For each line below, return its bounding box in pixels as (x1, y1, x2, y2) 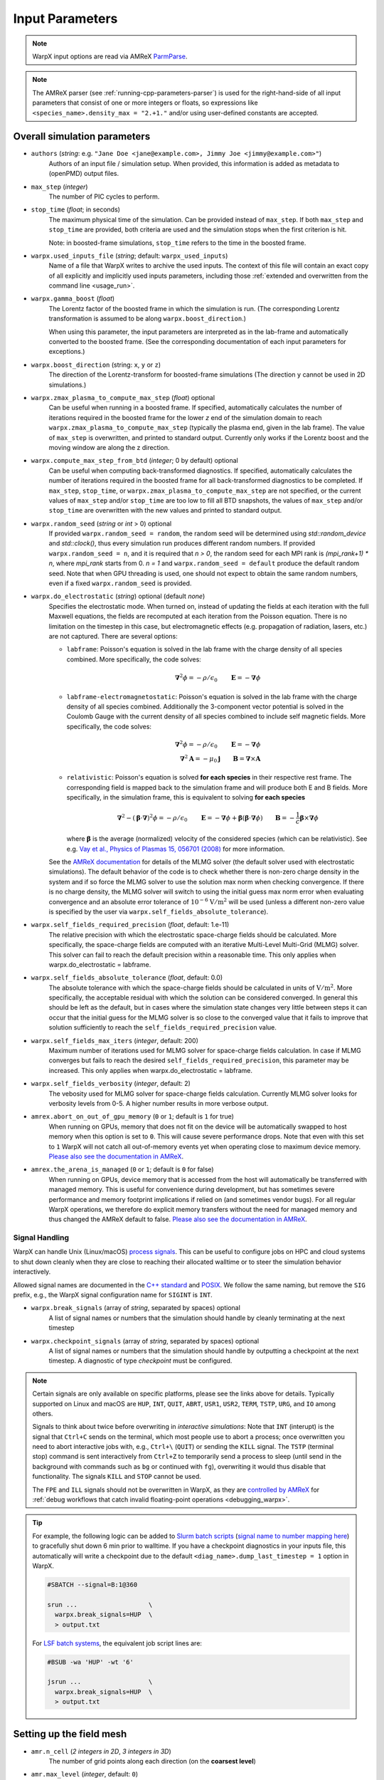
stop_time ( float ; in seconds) (31, 205, 121, 214)
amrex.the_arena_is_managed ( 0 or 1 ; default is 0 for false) (31, 1165, 214, 1174)
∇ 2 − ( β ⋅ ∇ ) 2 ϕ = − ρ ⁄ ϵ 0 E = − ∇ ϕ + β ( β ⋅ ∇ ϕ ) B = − (117, 812, 295, 824)
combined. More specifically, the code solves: (66, 655, 202, 664)
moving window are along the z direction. (48, 443, 170, 451)
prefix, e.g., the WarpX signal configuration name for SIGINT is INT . (13, 1291, 213, 1299)
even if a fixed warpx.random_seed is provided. (48, 579, 192, 587)
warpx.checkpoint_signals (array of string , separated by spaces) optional (31, 1336, 260, 1345)
